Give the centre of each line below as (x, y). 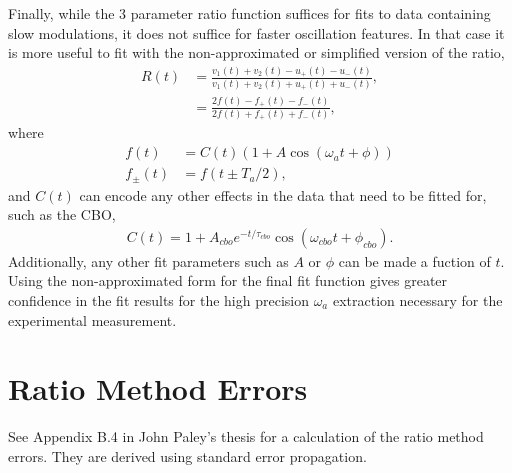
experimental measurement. (92, 319)
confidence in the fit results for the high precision (158, 299)
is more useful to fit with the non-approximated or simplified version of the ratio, (256, 52)
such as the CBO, (62, 214)
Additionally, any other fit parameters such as (148, 260)
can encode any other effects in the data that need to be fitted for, (283, 194)
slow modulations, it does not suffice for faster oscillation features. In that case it (256, 32)
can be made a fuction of (414, 260)
